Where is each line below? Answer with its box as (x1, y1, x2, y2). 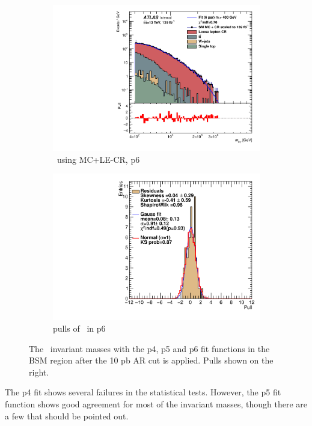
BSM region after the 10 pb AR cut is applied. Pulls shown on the (29, 354, 274, 367)
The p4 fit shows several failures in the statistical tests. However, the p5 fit (5, 386, 281, 398)
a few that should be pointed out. (5, 409, 129, 422)
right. (29, 365, 49, 378)
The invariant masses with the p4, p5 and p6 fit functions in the (29, 342, 270, 354)
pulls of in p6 (53, 322, 106, 334)
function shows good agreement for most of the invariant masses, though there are (5, 397, 308, 410)
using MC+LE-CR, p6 (57, 153, 140, 165)
